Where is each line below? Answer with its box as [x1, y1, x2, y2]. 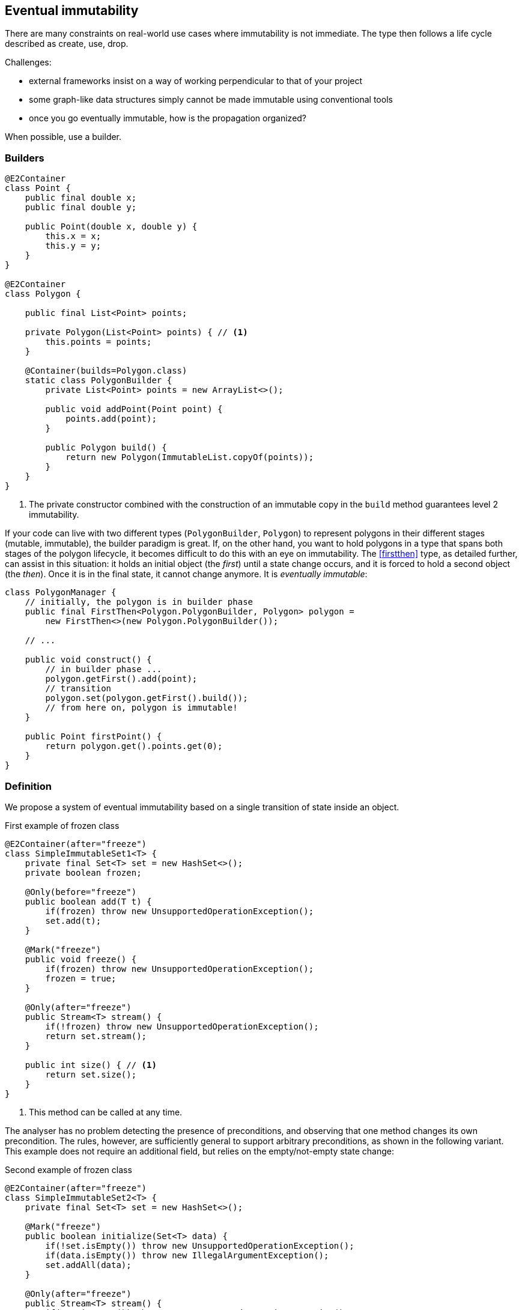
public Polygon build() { [45, 443, 167, 453]
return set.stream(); [45, 1031, 147, 1041]
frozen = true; [45, 973, 117, 983]
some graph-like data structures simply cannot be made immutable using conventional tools [29, 94, 393, 105]
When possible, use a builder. [5, 132, 122, 142]
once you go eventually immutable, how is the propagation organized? [29, 113, 307, 124]
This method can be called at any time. [29, 1106, 183, 1117]
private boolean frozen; [25, 867, 142, 878]
